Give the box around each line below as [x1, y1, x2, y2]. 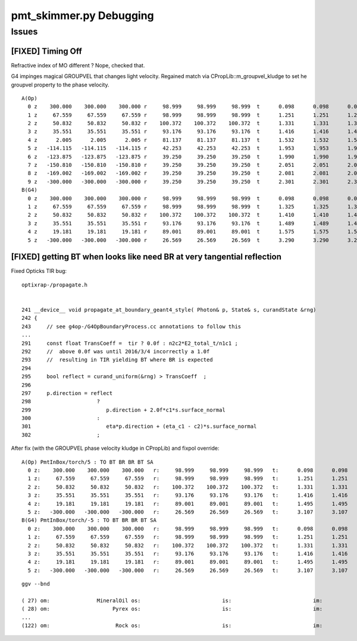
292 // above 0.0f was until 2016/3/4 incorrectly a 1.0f [21, 348, 210, 354]
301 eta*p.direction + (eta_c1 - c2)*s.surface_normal [21, 423, 257, 430]
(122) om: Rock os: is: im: [21, 623, 323, 629]
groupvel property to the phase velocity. [11, 81, 109, 88]
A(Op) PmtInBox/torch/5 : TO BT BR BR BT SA [21, 459, 154, 465]
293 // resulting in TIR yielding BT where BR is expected [21, 356, 214, 363]
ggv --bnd [21, 581, 50, 587]
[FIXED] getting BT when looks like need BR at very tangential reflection [11, 252, 282, 262]
